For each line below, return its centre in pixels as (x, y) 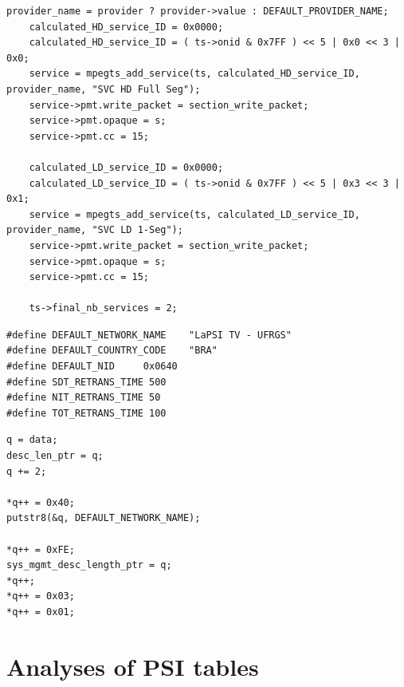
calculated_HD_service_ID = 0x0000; (126, 27)
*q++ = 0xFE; (41, 549)
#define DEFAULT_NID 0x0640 (92, 367)
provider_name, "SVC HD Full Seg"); (104, 89)
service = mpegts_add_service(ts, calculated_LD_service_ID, (194, 214)
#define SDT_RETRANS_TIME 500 (86, 382)
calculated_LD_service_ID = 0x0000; (126, 167)
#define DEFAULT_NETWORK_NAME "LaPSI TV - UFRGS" (149, 335)
